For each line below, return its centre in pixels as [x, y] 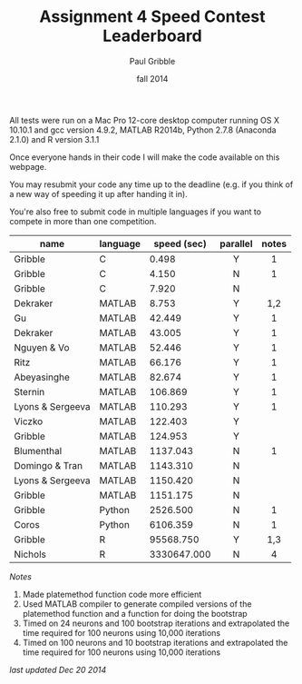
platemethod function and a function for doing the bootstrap [135, 613]
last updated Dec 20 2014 [58, 669]
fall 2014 [152, 78]
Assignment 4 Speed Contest [152, 17]
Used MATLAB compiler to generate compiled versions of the [137, 604]
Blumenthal [38, 451]
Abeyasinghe [42, 377]
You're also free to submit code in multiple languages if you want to [135, 212]
